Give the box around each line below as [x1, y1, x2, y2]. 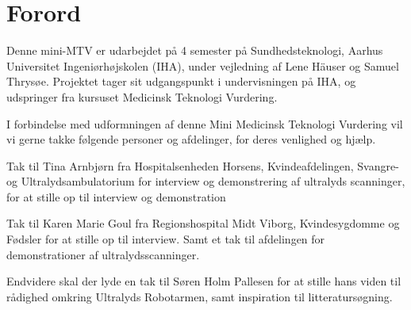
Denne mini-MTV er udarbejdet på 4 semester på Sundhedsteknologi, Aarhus [6, 42, 383, 59]
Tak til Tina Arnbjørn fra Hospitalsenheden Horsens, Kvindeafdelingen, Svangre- [6, 157, 399, 174]
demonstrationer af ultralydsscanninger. [6, 246, 200, 262]
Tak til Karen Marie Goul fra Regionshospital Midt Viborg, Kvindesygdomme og [6, 215, 400, 232]
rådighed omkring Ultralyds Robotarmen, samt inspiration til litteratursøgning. [6, 288, 393, 304]
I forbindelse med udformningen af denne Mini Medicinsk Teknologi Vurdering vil [6, 115, 403, 132]
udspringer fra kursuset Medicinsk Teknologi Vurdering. [6, 88, 278, 105]
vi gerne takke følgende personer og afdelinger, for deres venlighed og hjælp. [6, 131, 376, 147]
